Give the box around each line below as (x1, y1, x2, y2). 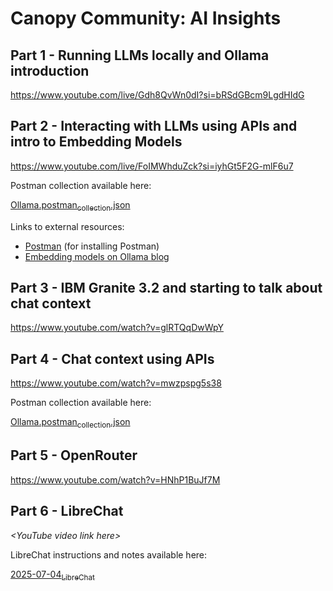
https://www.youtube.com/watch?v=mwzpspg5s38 (10, 377, 222, 389)
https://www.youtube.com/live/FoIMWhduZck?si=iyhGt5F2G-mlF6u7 (10, 160, 294, 172)
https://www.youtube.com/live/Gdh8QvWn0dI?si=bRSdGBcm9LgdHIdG (10, 89, 305, 101)
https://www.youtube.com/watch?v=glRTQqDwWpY (10, 322, 224, 334)
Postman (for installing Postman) (24, 240, 160, 252)
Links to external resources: (10, 220, 125, 232)
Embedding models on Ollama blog (24, 250, 170, 262)
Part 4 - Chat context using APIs (10, 350, 215, 367)
